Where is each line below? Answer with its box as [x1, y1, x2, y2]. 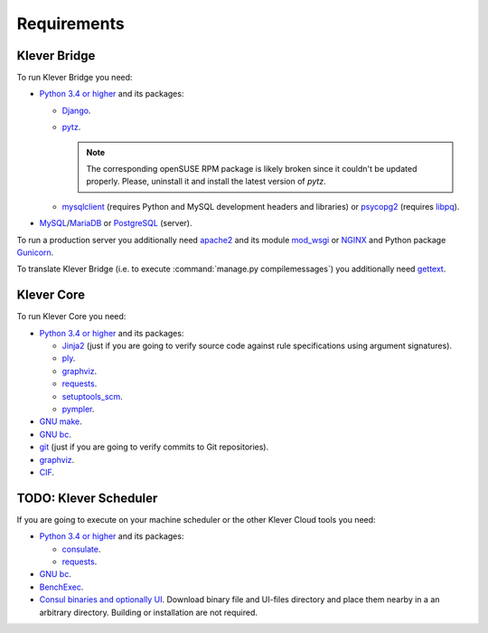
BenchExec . [39, 581, 84, 592]
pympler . [61, 403, 95, 414]
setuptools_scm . [61, 391, 124, 402]
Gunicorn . [16, 247, 54, 258]
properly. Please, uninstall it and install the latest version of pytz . [86, 176, 326, 187]
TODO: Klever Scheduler [16, 490, 158, 505]
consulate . [61, 543, 101, 554]
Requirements [16, 14, 126, 33]
